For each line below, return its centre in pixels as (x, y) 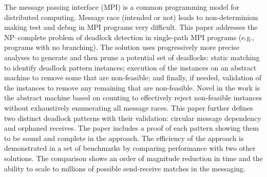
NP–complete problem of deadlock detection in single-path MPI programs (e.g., (129, 37)
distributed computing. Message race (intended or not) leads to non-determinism (131, 17)
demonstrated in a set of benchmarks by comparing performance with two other (130, 148)
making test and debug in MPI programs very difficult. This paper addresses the (131, 27)
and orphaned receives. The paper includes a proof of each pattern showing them (131, 128)
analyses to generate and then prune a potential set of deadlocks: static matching (132, 57)
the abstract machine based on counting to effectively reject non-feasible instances (133, 98)
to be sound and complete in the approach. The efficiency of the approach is (124, 138)
